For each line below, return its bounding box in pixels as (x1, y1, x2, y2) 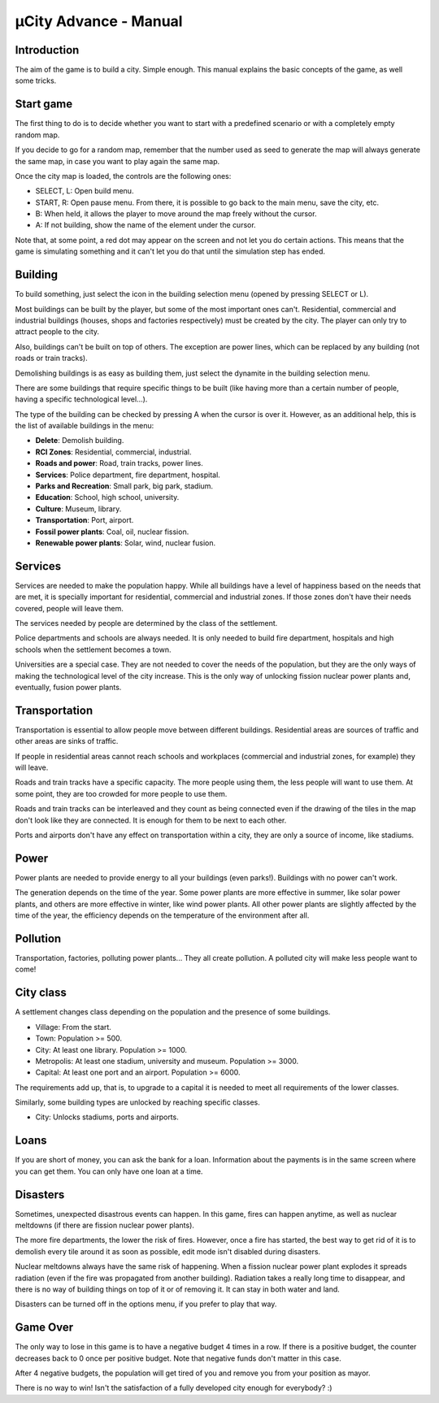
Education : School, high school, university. (35, 493, 180, 502)
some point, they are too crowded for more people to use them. (15, 788, 228, 798)
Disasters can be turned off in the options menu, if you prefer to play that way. (15, 1299, 277, 1309)
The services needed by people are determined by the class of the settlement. (15, 619, 278, 628)
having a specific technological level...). (15, 394, 148, 404)
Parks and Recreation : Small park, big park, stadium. (35, 481, 214, 491)
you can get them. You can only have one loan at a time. (15, 1166, 203, 1176)
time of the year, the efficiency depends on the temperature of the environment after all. (15, 910, 310, 920)
